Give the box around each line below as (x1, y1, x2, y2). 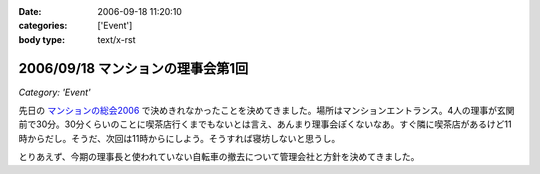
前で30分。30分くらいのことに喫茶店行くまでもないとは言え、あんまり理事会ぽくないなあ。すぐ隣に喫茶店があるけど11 (18, 118, 512, 130)
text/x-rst (97, 33, 136, 45)
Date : (18, 6, 42, 17)
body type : (18, 33, 65, 45)
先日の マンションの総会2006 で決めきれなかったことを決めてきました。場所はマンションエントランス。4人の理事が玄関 (18, 105, 515, 117)
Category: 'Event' (18, 86, 91, 98)
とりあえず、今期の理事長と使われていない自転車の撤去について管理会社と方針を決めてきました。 (18, 151, 420, 163)
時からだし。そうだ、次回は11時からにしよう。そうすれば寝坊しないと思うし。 (18, 132, 341, 144)
